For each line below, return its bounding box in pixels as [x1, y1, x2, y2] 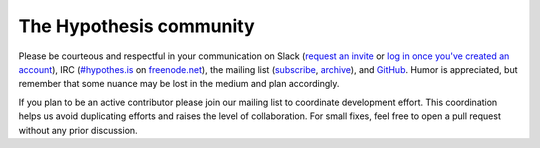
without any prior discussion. [18, 124, 139, 136]
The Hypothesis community [18, 15, 255, 37]
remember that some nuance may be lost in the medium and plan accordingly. [18, 78, 340, 90]
